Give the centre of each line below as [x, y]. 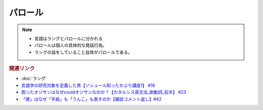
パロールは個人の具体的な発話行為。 [71, 45]
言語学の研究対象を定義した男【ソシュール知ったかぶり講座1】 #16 [88, 85]
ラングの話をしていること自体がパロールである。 [83, 52]
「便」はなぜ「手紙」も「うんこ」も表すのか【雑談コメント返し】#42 [91, 99]
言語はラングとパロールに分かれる [68, 38]
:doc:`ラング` [34, 78]
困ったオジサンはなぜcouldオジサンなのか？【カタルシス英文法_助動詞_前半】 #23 [104, 92]
